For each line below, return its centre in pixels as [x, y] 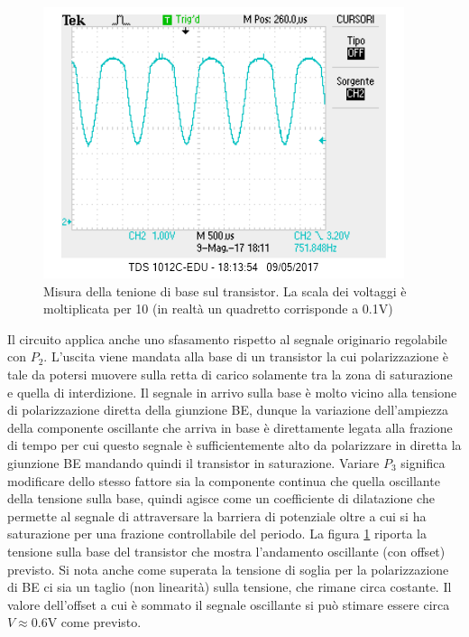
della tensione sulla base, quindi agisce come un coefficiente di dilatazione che [221, 498]
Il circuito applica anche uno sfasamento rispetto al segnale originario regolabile [227, 338]
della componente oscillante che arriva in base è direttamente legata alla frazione [230, 427]
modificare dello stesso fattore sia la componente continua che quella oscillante [224, 480]
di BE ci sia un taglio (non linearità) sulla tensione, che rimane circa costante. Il [230, 587]
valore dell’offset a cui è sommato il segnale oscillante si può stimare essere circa [229, 604]
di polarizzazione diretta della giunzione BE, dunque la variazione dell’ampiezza [228, 410]
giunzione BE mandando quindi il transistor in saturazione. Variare [193, 462]
